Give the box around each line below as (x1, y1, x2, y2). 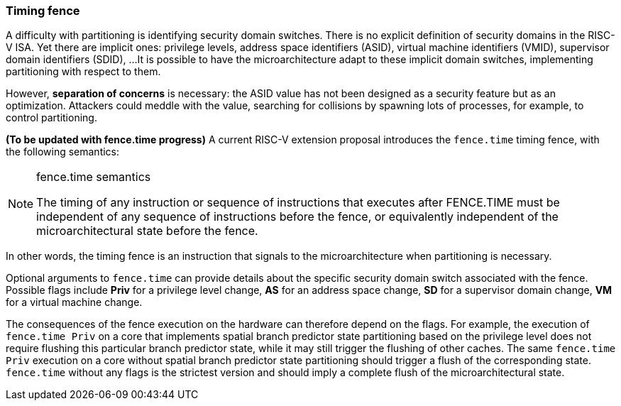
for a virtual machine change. (6, 296, 143, 309)
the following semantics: (6, 146, 120, 158)
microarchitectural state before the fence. (36, 224, 258, 238)
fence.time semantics (36, 170, 151, 185)
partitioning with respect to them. (6, 65, 161, 78)
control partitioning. (6, 111, 97, 124)
